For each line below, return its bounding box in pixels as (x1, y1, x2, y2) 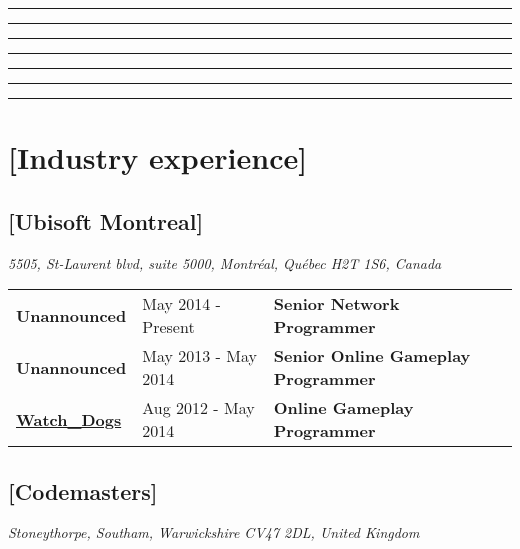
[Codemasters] (8, 475, 158, 506)
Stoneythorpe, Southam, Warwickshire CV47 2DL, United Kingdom (8, 522, 420, 543)
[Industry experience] (8, 137, 308, 178)
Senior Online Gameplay (273, 344, 471, 368)
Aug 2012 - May (142, 396, 255, 420)
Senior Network (273, 292, 400, 316)
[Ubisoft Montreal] (8, 205, 204, 236)
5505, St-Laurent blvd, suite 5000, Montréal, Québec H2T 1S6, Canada (8, 252, 442, 273)
